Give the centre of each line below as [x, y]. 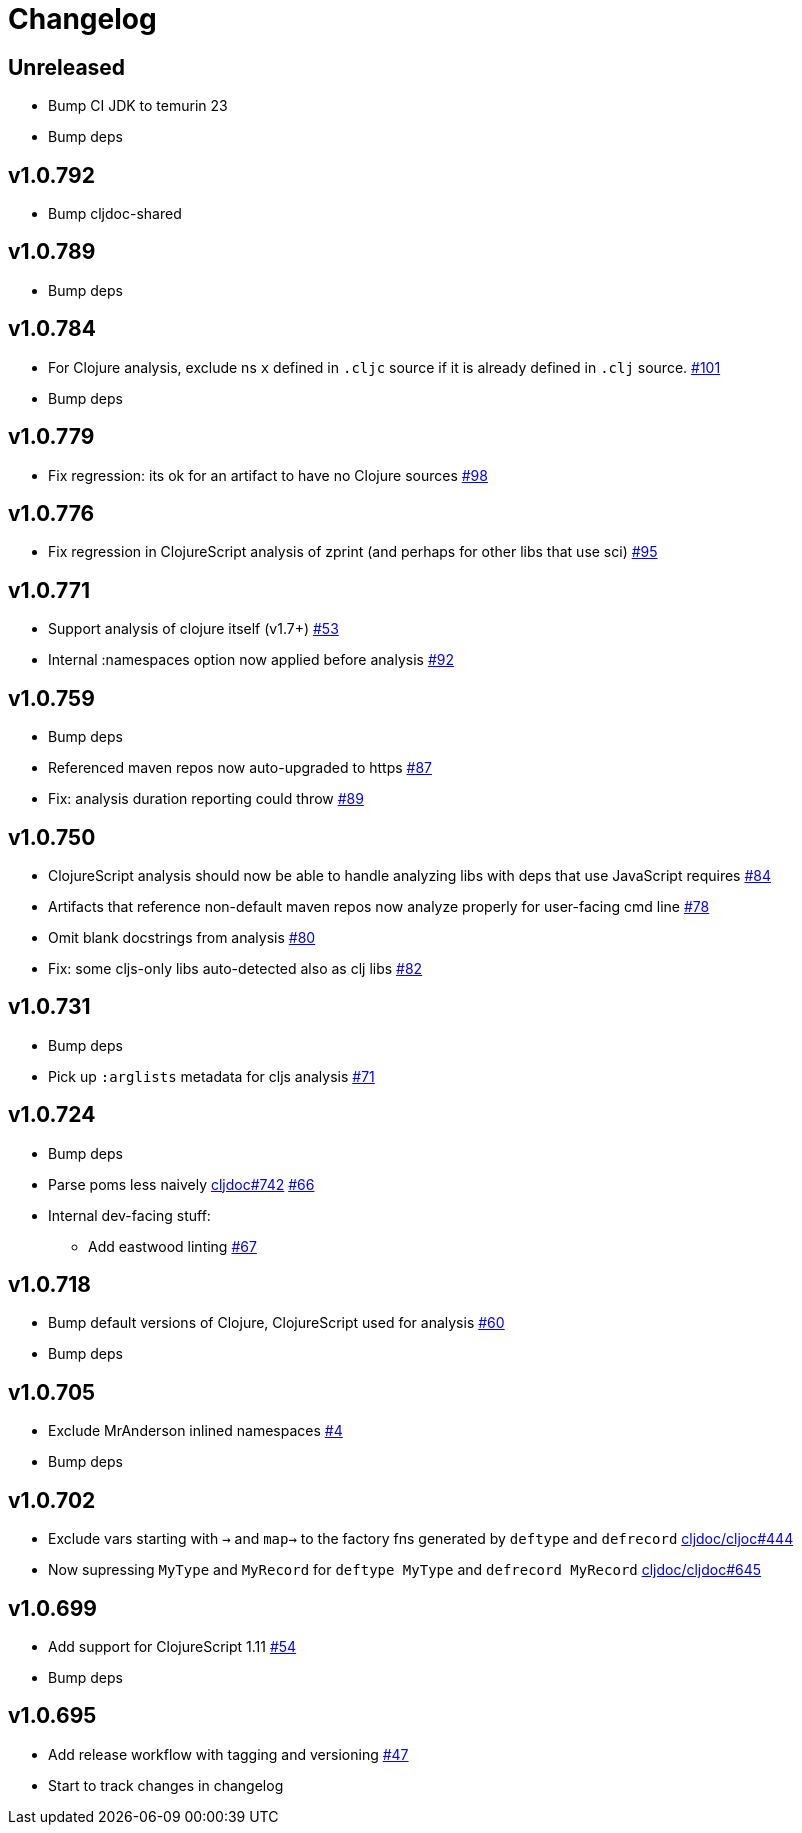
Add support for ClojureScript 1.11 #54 [172, 1646]
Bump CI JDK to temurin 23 [138, 106]
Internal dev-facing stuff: [129, 1215]
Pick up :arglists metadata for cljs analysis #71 [211, 1076]
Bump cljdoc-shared [115, 214]
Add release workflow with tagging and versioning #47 [228, 1754]
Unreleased [67, 67]
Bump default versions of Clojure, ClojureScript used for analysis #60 [276, 1323]
